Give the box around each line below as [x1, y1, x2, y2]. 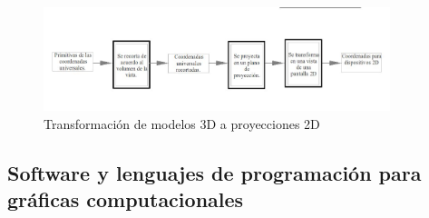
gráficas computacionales [7, 184, 244, 213]
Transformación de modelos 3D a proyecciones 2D [44, 114, 320, 133]
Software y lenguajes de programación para [7, 158, 422, 186]
